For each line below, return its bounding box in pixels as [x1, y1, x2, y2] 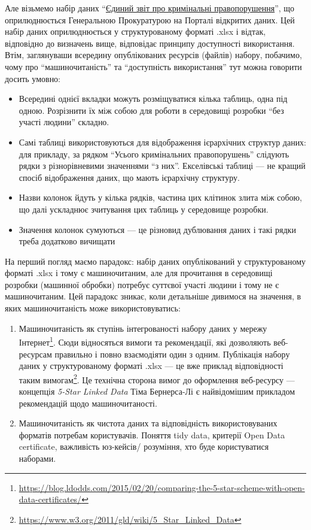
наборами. [19, 452, 56, 464]
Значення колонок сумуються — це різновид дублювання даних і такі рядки [19, 223, 296, 235]
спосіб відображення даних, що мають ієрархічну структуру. [19, 171, 240, 183]
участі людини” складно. [19, 116, 109, 128]
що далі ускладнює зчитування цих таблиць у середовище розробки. [19, 202, 269, 215]
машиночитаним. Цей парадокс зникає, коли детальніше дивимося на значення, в [5, 290, 301, 302]
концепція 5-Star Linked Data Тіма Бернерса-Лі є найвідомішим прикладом [19, 384, 295, 397]
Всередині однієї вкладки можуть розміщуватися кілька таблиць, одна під [19, 92, 288, 105]
